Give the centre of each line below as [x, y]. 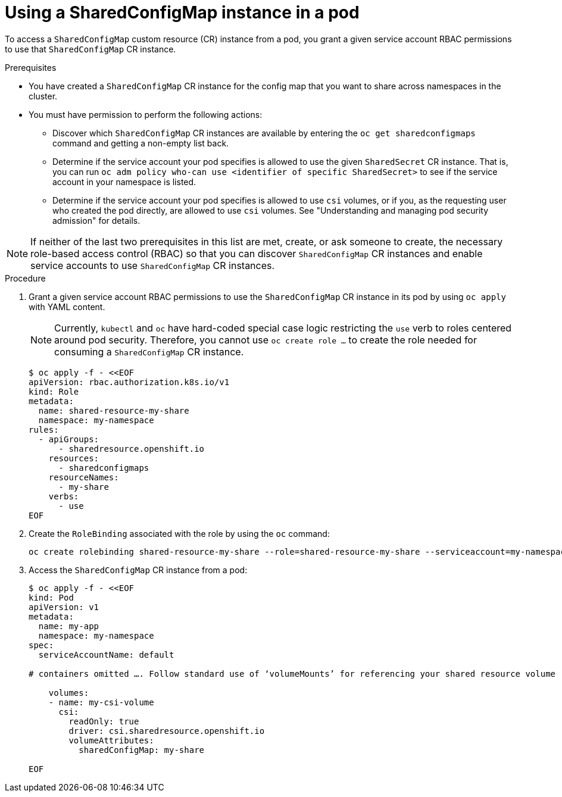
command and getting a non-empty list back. [141, 143]
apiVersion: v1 [64, 607]
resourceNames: [84, 477]
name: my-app [69, 626]
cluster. [43, 96]
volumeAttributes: [111, 740]
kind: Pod [51, 597]
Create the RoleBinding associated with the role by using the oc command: [179, 533]
